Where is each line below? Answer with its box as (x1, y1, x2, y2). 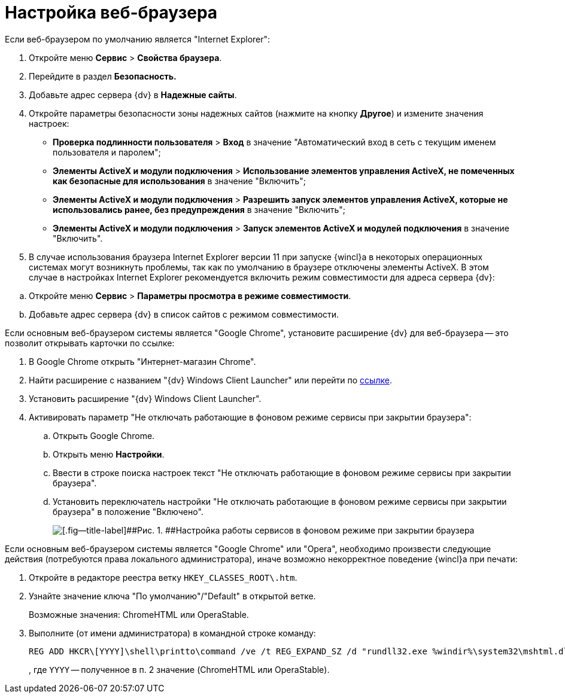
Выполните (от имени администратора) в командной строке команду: (29, 627, 316, 638)
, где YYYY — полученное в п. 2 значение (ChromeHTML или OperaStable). (29, 664, 330, 675)
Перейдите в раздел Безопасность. (29, 71, 177, 81)
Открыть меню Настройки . (53, 449, 165, 459)
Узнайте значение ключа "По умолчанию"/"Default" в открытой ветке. (29, 590, 316, 601)
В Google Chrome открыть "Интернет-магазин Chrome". (29, 356, 256, 367)
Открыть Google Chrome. (53, 430, 155, 441)
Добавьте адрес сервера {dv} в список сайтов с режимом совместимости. (29, 309, 339, 319)
